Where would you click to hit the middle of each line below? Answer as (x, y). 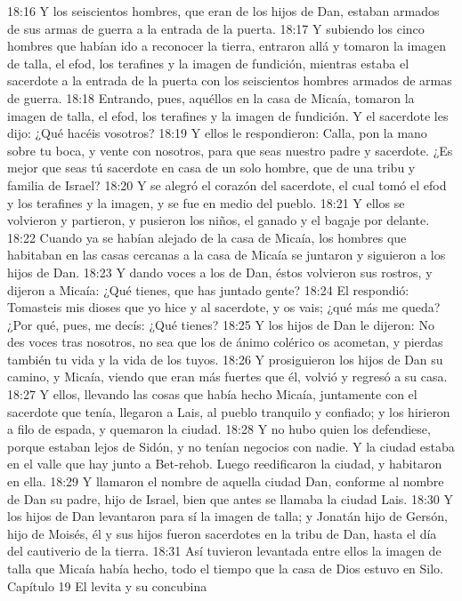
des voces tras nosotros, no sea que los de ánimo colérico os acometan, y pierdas (225, 342)
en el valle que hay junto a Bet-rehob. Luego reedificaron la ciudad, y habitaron (225, 464)
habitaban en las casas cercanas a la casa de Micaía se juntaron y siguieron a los (227, 255)
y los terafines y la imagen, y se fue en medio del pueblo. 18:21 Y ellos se (206, 202)
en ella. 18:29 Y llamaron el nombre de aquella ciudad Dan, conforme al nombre (226, 481)
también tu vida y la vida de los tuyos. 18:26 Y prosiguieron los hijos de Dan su (225, 359)
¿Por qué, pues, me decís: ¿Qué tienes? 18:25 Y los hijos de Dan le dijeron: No (221, 324)
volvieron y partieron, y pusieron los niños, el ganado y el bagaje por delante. (219, 220)
